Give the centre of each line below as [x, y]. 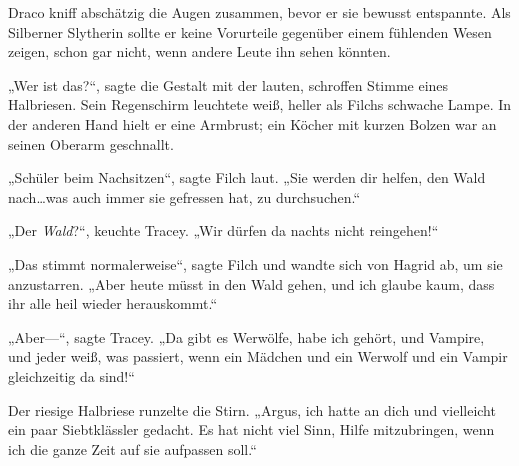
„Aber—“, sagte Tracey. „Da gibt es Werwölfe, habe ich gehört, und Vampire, [246, 336]
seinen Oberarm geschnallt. [91, 143]
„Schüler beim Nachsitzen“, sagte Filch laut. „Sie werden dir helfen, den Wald [247, 177]
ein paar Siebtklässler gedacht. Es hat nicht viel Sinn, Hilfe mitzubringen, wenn [251, 429]
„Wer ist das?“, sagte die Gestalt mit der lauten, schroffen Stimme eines [228, 84]
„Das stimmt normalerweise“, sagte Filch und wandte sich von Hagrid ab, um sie [255, 263]
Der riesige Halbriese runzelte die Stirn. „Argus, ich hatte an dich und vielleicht [252, 409]
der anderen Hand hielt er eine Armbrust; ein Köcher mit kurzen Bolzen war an [252, 123]
